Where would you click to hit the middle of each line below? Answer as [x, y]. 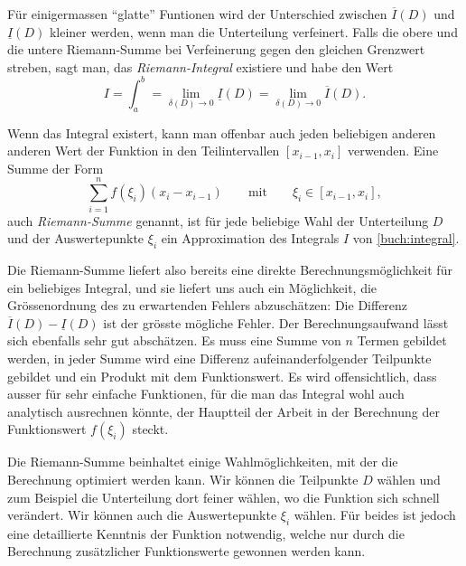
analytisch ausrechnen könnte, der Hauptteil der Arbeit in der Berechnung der [224, 411]
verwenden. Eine [393, 151]
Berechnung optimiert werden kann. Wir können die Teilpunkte [183, 479]
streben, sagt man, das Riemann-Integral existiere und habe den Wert [200, 66]
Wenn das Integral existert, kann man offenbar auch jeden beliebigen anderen [222, 132]
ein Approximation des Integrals [250, 238]
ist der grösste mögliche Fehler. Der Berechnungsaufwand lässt [276, 322]
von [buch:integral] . [406, 238]
